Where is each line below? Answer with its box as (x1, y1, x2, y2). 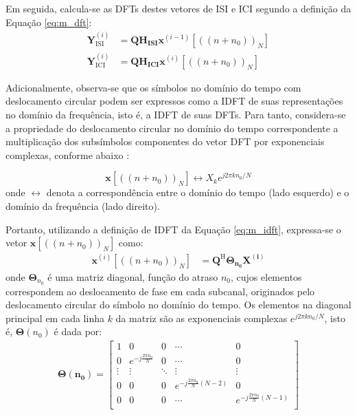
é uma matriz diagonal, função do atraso (47, 269, 218, 284)
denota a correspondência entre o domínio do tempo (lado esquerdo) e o (46, 185, 349, 200)
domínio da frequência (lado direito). (5, 199, 160, 213)
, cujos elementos (231, 269, 302, 284)
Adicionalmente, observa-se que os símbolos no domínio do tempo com (5, 80, 301, 94)
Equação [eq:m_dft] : (5, 14, 92, 29)
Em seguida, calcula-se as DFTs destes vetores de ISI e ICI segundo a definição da (5, 1, 352, 15)
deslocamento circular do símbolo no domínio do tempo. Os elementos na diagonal (5, 297, 352, 312)
